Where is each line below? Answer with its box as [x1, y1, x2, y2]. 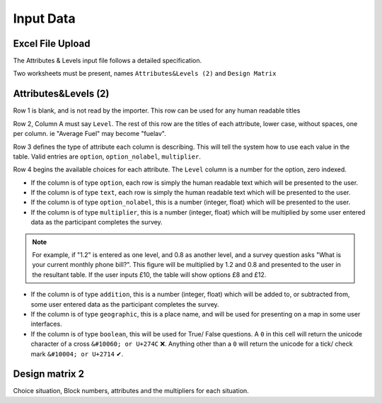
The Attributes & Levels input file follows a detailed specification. [13, 57, 202, 65]
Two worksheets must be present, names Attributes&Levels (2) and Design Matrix [13, 69, 277, 78]
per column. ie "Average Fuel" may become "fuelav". [13, 130, 166, 138]
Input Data [13, 11, 76, 26]
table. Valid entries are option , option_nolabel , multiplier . [13, 152, 201, 161]
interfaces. [30, 319, 63, 329]
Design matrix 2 [13, 368, 85, 380]
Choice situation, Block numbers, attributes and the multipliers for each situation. [13, 387, 249, 395]
